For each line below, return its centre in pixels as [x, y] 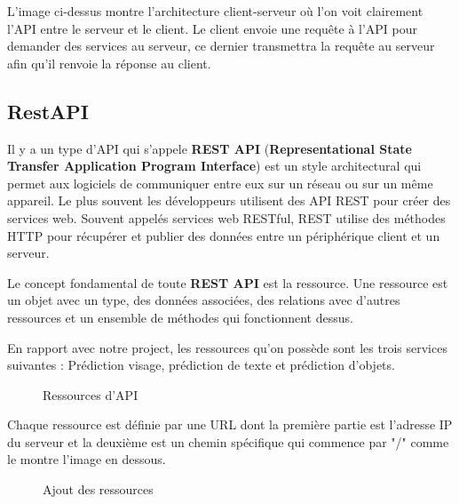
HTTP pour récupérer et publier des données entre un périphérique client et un [224, 235]
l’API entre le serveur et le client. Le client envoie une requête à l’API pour [213, 28]
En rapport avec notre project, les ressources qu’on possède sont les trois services [227, 347]
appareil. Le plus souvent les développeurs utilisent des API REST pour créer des [229, 200]
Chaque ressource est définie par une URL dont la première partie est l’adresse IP [230, 424]
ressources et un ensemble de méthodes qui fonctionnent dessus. [180, 317]
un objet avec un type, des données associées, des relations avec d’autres [204, 300]
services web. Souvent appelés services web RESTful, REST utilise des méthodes [226, 217]
